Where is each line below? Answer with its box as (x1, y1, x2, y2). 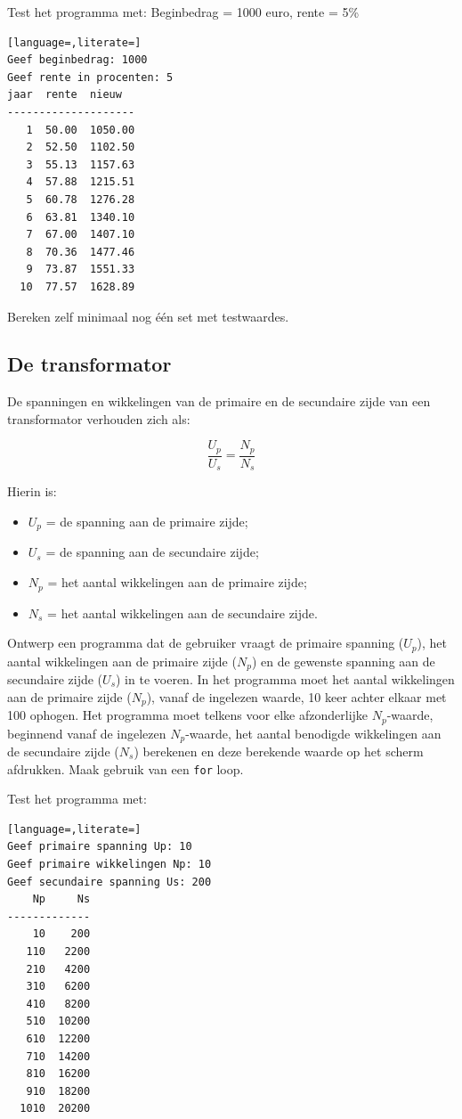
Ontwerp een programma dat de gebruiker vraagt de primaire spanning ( (7, 633, 404, 652)
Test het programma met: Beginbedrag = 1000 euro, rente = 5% (7, 3, 360, 20)
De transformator (7, 350, 172, 378)
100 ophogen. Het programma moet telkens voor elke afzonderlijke (7, 706, 369, 724)
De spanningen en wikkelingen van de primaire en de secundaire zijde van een (7, 392, 431, 411)
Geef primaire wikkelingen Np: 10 (7, 858, 212, 870)
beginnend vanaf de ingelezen (7, 723, 166, 742)
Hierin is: (7, 482, 57, 501)
